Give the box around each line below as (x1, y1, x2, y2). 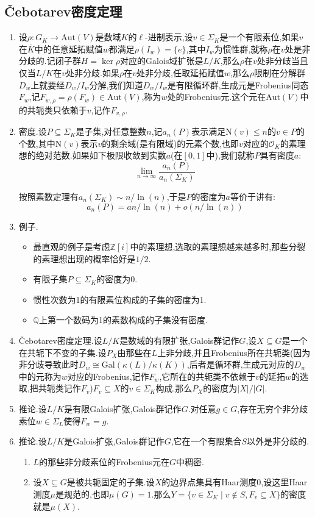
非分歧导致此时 (18, 358, 79, 371)
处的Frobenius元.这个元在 (167, 90, 266, 103)
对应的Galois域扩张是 (120, 54, 204, 67)
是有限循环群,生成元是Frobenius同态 (167, 78, 309, 91)
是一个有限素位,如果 (219, 30, 299, 43)
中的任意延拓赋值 (34, 42, 103, 55)
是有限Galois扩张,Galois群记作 (64, 402, 182, 415)
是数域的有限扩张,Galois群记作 (119, 334, 239, 347)
